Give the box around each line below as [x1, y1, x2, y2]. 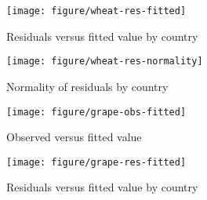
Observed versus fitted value [6, 129, 142, 145]
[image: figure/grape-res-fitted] [6, 156, 187, 168]
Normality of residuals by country [6, 78, 169, 94]
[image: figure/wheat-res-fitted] [6, 5, 187, 16]
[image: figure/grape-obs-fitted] [6, 106, 187, 118]
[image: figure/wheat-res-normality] [6, 56, 203, 67]
